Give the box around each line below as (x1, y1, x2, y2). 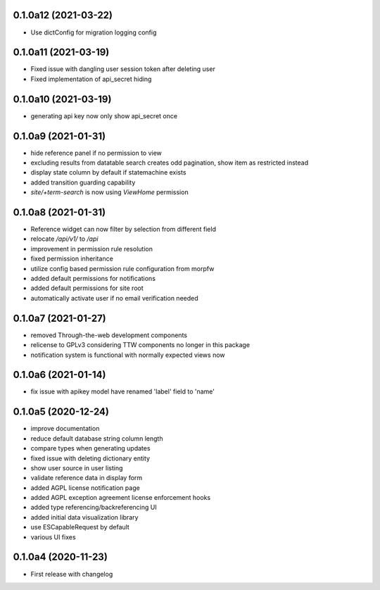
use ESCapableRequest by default (30, 523, 129, 532)
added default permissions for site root (30, 284, 144, 292)
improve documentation (30, 425, 100, 433)
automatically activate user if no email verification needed (30, 294, 198, 302)
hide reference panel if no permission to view (30, 149, 162, 157)
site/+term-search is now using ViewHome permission (30, 188, 189, 196)
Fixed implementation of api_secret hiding (30, 75, 152, 83)
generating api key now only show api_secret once (30, 111, 178, 120)
